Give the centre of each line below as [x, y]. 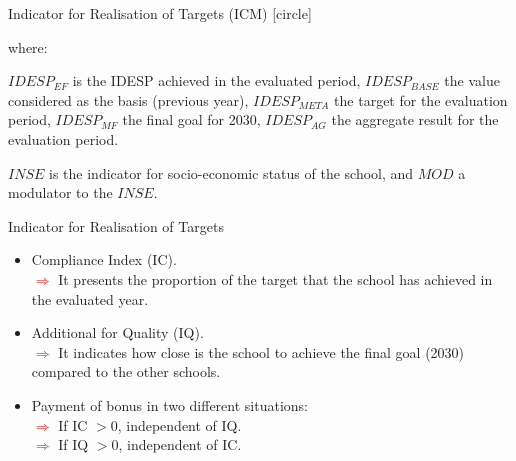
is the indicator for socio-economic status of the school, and [231, 172]
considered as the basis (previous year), [128, 99]
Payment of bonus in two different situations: [169, 404]
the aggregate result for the [415, 119]
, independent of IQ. [179, 424]
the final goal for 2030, [191, 119]
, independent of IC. [180, 444]
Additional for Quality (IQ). [117, 332]
